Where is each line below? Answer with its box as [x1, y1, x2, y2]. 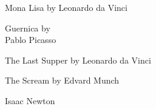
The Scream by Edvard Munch [5, 74, 120, 87]
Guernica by [5, 21, 50, 34]
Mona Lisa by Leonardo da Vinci [5, 1, 127, 13]
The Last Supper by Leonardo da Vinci [5, 53, 151, 66]
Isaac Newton [5, 94, 55, 107]
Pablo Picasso [5, 33, 56, 46]
